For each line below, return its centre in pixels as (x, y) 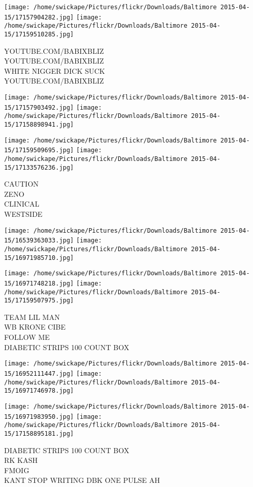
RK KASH (21, 460)
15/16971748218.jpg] (39, 283)
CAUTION (22, 184)
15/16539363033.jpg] (39, 241)
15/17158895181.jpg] (39, 433)
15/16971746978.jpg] (39, 391)
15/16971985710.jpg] (39, 258)
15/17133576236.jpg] (39, 167)
